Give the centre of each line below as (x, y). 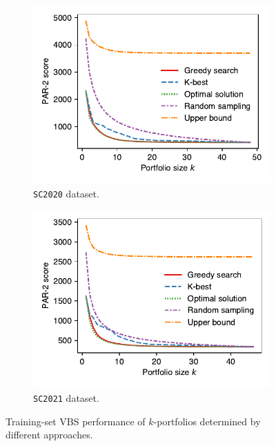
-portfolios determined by (207, 421)
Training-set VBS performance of (76, 421)
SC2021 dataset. (66, 397)
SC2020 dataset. (66, 193)
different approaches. (49, 435)
